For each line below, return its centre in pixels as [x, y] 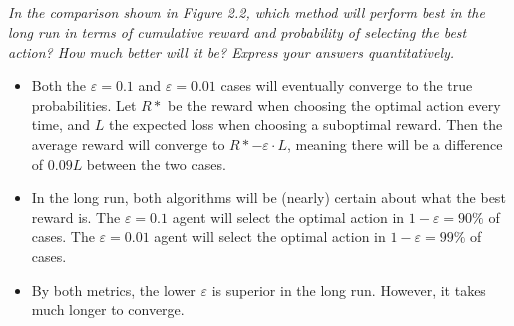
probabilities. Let [84, 104]
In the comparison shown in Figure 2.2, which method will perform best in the [246, 12]
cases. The [63, 236]
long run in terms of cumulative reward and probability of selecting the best [237, 31]
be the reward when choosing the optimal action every [334, 104]
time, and [61, 124]
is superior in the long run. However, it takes [348, 289]
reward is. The [76, 216]
